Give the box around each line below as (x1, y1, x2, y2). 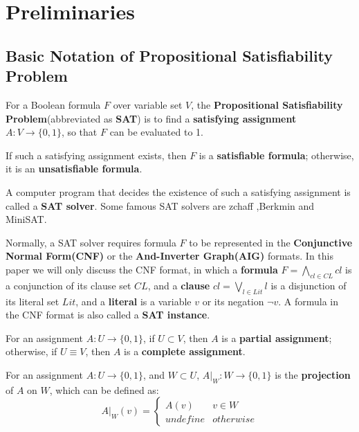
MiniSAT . (6, 212, 47, 226)
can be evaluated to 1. (109, 125, 203, 139)
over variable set (113, 97, 183, 111)
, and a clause (147, 278, 210, 292)
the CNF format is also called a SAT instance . (6, 307, 210, 322)
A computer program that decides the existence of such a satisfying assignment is (6, 184, 351, 199)
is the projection (275, 367, 351, 381)
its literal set (6, 294, 59, 308)
